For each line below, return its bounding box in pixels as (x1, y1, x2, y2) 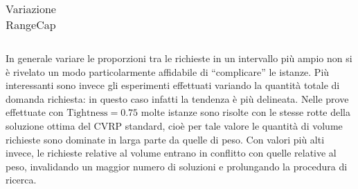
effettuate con (6, 105, 64, 119)
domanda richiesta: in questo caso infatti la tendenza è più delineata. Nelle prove (6, 91, 349, 106)
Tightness (66, 108, 108, 119)
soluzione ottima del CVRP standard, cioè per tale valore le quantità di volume (6, 118, 343, 132)
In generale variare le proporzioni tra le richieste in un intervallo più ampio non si (6, 51, 352, 65)
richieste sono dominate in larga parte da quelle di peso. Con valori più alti (6, 132, 325, 146)
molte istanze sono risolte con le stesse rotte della (141, 105, 351, 119)
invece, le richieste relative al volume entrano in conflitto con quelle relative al (6, 146, 337, 160)
